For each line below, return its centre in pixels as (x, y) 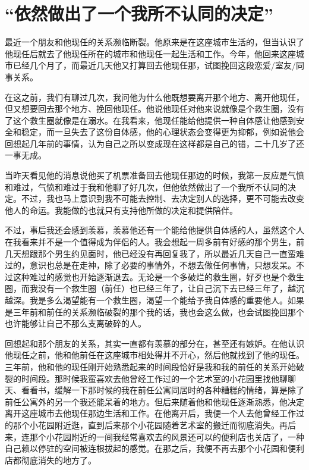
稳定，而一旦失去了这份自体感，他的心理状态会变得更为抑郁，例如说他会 (163, 132)
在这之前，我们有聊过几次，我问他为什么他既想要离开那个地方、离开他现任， (154, 97)
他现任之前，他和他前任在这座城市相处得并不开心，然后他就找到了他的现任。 (154, 355)
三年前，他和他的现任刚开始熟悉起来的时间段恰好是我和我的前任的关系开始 (150, 366)
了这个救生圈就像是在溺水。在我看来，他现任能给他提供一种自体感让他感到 (150, 120)
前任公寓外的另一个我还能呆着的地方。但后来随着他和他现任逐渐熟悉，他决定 (154, 401)
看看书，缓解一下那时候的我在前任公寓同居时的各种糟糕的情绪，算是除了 (163, 390)
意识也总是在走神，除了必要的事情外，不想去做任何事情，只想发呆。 (163, 265)
